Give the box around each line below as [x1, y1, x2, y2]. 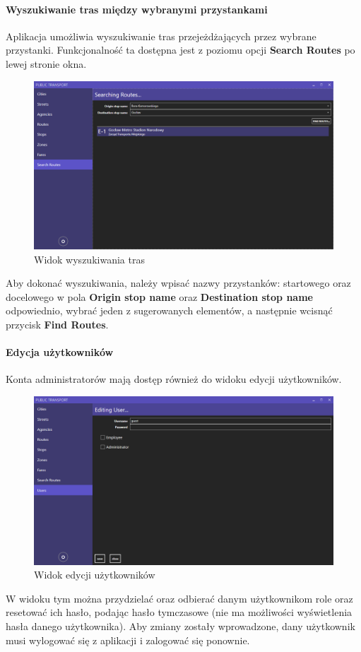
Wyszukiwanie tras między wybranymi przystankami [6, 1, 268, 16]
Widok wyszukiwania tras [34, 251, 145, 266]
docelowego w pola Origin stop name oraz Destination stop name [6, 289, 313, 304]
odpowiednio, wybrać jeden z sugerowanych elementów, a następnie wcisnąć [6, 303, 333, 318]
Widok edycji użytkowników [34, 567, 155, 582]
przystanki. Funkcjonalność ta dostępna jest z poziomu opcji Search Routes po [6, 42, 355, 57]
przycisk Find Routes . [6, 317, 109, 332]
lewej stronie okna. [6, 56, 87, 71]
